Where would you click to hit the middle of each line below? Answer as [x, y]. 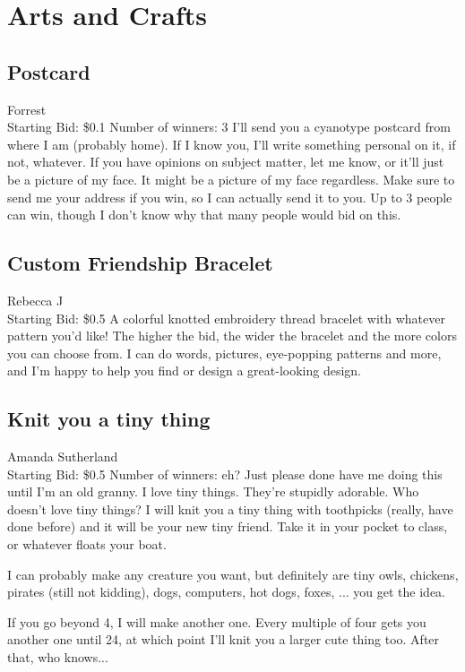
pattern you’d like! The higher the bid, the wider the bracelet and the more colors [232, 336]
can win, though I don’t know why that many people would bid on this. [204, 215]
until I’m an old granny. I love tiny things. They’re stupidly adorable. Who [213, 491]
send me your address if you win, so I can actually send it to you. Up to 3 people [230, 197]
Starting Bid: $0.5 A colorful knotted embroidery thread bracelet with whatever [226, 318]
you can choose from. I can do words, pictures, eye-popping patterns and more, [224, 353]
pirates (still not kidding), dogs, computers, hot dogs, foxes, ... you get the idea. [227, 592]
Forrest [27, 109]
